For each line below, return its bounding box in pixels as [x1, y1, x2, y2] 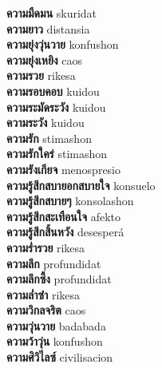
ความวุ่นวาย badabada [6, 317, 106, 334]
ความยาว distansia [6, 20, 90, 37]
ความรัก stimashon [6, 129, 92, 146]
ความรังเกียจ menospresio [6, 160, 121, 177]
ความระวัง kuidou [6, 114, 85, 131]
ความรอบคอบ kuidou [6, 82, 100, 99]
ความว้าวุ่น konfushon [6, 333, 103, 350]
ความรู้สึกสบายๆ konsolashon [6, 192, 134, 209]
